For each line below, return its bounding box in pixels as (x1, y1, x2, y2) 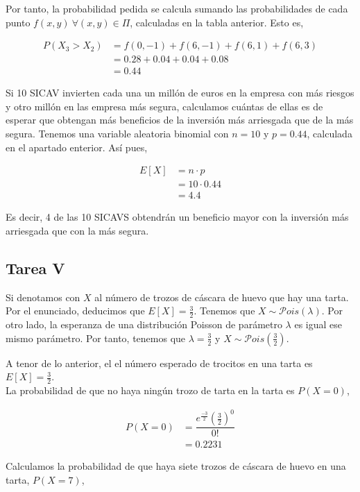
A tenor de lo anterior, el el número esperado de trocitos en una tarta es (6, 355, 313, 370)
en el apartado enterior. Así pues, (6, 139, 148, 154)
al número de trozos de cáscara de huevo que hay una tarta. (94, 289, 349, 304)
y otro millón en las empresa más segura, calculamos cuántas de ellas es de (6, 99, 323, 113)
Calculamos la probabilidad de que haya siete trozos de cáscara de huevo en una (6, 459, 346, 473)
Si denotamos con (6, 289, 80, 304)
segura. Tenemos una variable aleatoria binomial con (6, 126, 229, 141)
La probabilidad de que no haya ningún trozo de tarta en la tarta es (6, 383, 295, 398)
